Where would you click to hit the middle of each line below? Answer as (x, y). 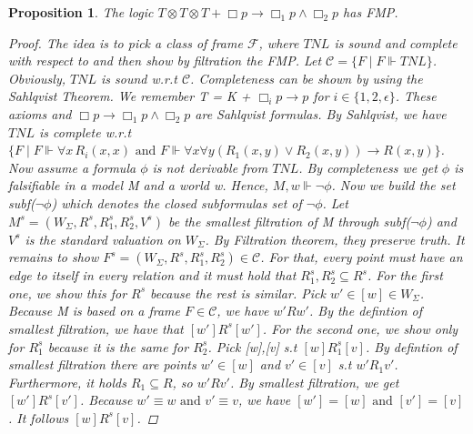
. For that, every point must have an (362, 257)
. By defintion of (411, 346)
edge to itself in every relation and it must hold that (152, 275)
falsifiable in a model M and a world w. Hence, (138, 185)
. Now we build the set (393, 185)
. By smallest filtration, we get (314, 382)
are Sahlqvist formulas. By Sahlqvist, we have (321, 113)
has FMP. (371, 12)
